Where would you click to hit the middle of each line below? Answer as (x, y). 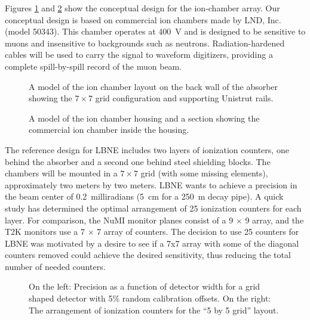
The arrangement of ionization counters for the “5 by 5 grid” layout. (154, 310)
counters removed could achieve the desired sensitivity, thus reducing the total (148, 255)
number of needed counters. (55, 266)
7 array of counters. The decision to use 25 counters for (198, 232)
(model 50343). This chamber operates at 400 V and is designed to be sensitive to (155, 31)
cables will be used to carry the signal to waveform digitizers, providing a (139, 55)
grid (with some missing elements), (204, 173)
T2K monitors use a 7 (45, 232)
